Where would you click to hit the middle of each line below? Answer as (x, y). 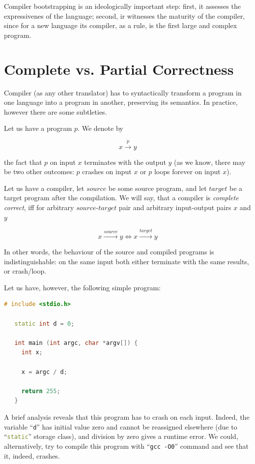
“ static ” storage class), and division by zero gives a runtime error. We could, (121, 436)
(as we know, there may (210, 162)
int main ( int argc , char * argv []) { (76, 343)
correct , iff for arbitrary (39, 207)
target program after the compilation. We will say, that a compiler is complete (121, 198)
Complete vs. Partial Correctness (119, 69)
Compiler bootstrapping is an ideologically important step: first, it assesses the (122, 6)
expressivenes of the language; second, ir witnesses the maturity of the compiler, (125, 15)
